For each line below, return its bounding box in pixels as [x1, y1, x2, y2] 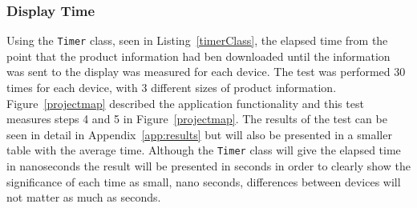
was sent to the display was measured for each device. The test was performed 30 [6, 63, 406, 80]
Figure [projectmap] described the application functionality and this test [6, 94, 364, 111]
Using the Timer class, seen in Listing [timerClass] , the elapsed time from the [6, 32, 388, 49]
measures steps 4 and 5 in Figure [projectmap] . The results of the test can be [6, 110, 387, 127]
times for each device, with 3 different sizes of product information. [6, 79, 337, 96]
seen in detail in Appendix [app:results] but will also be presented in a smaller [6, 126, 392, 142]
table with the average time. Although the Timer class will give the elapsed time [6, 142, 401, 158]
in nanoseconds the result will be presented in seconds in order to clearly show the [6, 158, 411, 174]
